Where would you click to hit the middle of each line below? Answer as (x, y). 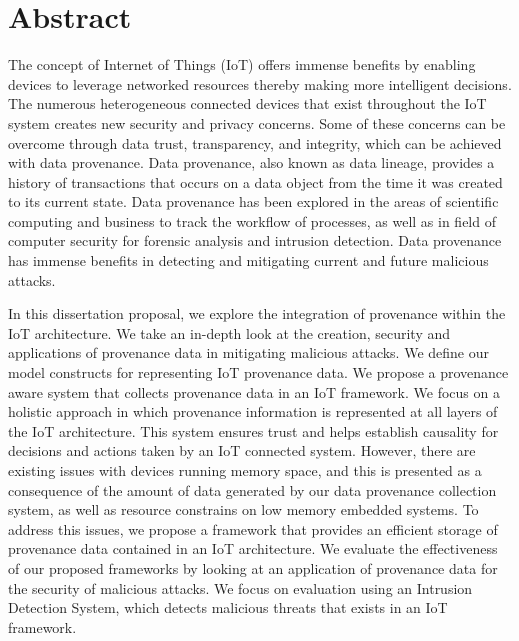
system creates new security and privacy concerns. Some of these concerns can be (257, 122)
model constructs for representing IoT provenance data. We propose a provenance (258, 372)
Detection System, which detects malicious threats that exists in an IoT (228, 607)
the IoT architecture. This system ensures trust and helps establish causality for (253, 430)
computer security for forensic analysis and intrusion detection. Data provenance (255, 240)
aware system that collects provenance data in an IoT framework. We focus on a (254, 391)
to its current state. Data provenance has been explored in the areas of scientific (253, 201)
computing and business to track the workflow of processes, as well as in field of (252, 220)
